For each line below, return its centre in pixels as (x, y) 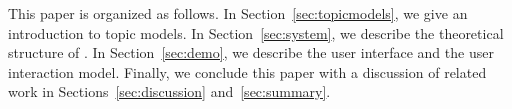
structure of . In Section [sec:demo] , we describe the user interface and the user (251, 52)
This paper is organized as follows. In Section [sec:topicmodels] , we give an (238, 13)
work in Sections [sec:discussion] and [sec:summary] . (169, 91)
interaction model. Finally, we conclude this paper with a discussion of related (247, 71)
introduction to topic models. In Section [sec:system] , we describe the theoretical (256, 32)
